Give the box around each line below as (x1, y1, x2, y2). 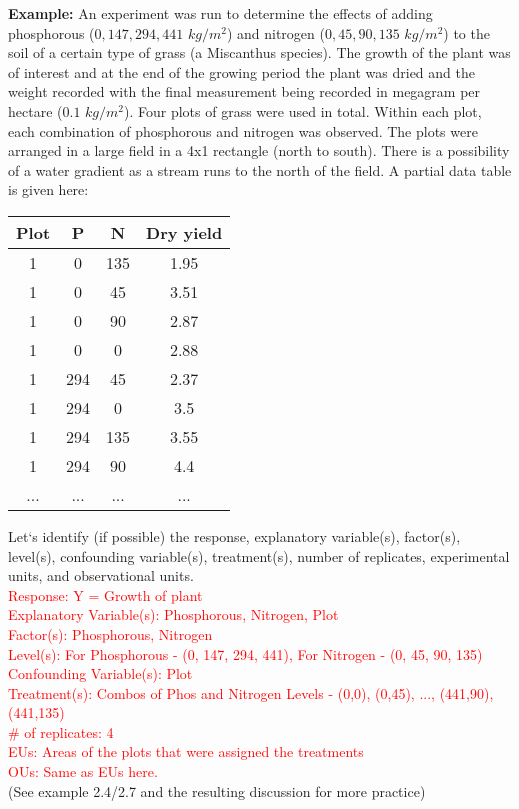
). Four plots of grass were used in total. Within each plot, (124, 100, 482, 121)
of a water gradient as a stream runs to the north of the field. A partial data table (8, 159, 512, 180)
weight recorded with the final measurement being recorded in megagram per (8, 81, 481, 102)
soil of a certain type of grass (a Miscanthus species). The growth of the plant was (8, 42, 511, 63)
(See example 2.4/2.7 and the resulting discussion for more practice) (8, 780, 426, 801)
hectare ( (8, 100, 63, 121)
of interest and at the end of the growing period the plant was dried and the (8, 61, 475, 82)
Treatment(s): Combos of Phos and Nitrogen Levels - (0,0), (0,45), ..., (8, 682, 435, 703)
